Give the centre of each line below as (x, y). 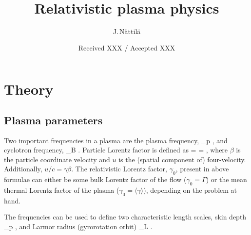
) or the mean (226, 179)
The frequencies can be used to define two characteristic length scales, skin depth (125, 217)
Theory (29, 89)
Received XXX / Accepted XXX (127, 47)
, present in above (202, 169)
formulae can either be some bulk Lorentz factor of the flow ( (95, 179)
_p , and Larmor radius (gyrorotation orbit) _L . (78, 227)
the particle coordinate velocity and (57, 159)
